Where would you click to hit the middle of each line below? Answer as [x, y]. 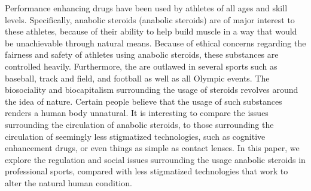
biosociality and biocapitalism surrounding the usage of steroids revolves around [152, 90]
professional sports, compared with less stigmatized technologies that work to [147, 171]
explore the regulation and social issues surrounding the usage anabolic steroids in [155, 159]
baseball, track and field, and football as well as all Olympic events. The [137, 78]
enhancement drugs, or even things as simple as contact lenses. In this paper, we [152, 148]
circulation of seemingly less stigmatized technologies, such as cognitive [135, 136]
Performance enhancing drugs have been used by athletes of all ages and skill [146, 8]
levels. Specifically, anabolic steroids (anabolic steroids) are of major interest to [150, 19]
